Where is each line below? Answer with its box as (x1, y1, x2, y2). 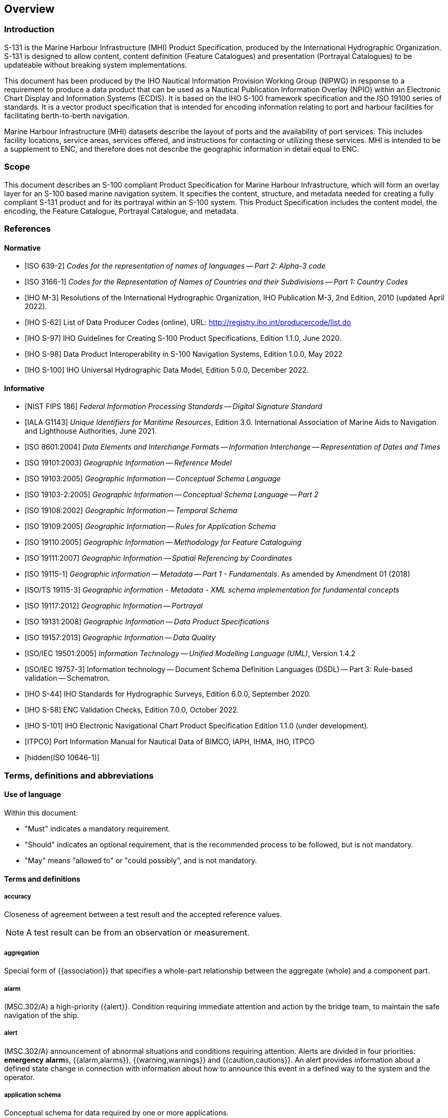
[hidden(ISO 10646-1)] (25, 753, 100, 762)
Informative (4, 383, 45, 393)
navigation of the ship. (4, 1010, 79, 1020)
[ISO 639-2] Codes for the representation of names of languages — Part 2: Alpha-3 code (25, 261, 326, 271)
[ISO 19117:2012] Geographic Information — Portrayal (25, 601, 203, 611)
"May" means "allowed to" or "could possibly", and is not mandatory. (25, 856, 257, 865)
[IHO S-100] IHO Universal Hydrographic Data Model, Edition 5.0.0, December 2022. (25, 365, 309, 375)
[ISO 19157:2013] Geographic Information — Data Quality (25, 633, 216, 642)
